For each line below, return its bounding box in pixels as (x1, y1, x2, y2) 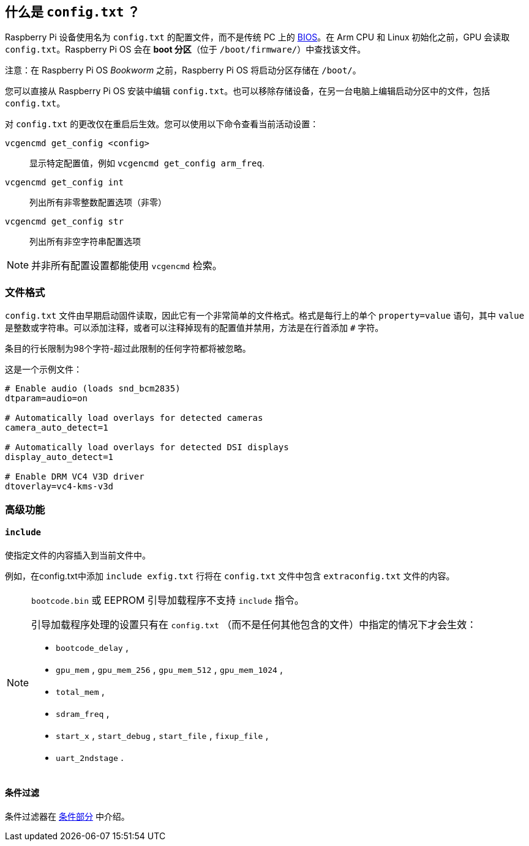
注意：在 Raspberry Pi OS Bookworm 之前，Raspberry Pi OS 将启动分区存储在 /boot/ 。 (5, 65, 361, 76)
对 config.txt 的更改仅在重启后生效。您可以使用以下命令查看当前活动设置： (5, 119, 319, 130)
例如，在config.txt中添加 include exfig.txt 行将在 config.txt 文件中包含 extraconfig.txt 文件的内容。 (5, 570, 455, 581)
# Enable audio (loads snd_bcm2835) (5, 384, 181, 394)
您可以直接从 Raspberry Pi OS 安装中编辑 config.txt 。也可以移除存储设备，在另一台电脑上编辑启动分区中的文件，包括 (5, 86, 490, 97)
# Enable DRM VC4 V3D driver (5, 472, 144, 482)
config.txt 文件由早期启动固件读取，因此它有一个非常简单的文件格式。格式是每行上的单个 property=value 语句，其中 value (5, 310, 525, 321)
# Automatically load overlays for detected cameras (5, 413, 263, 423)
